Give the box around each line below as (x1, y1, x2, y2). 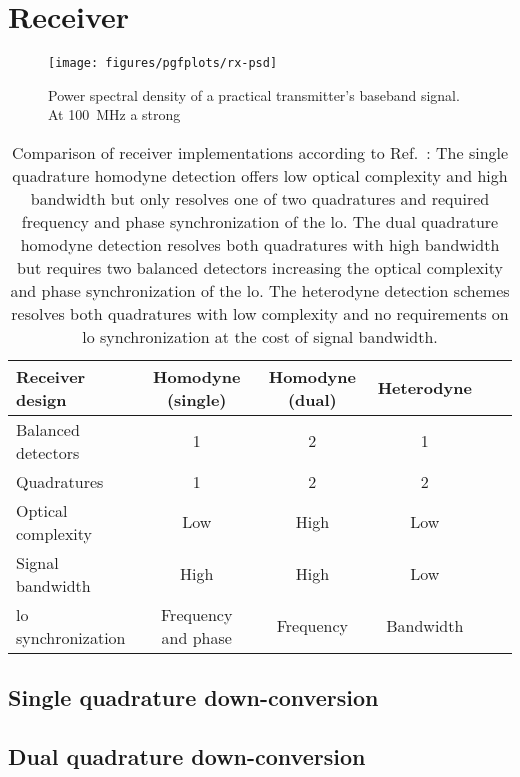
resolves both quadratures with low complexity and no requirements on (11, 301, 509, 325)
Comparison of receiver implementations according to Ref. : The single (11, 140, 509, 164)
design (16, 387, 67, 411)
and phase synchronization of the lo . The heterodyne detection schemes (10, 278, 510, 302)
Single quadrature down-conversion (8, 682, 379, 713)
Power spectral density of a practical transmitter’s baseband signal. (48, 84, 460, 105)
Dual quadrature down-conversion (8, 741, 366, 772)
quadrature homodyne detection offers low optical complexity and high (12, 163, 508, 187)
